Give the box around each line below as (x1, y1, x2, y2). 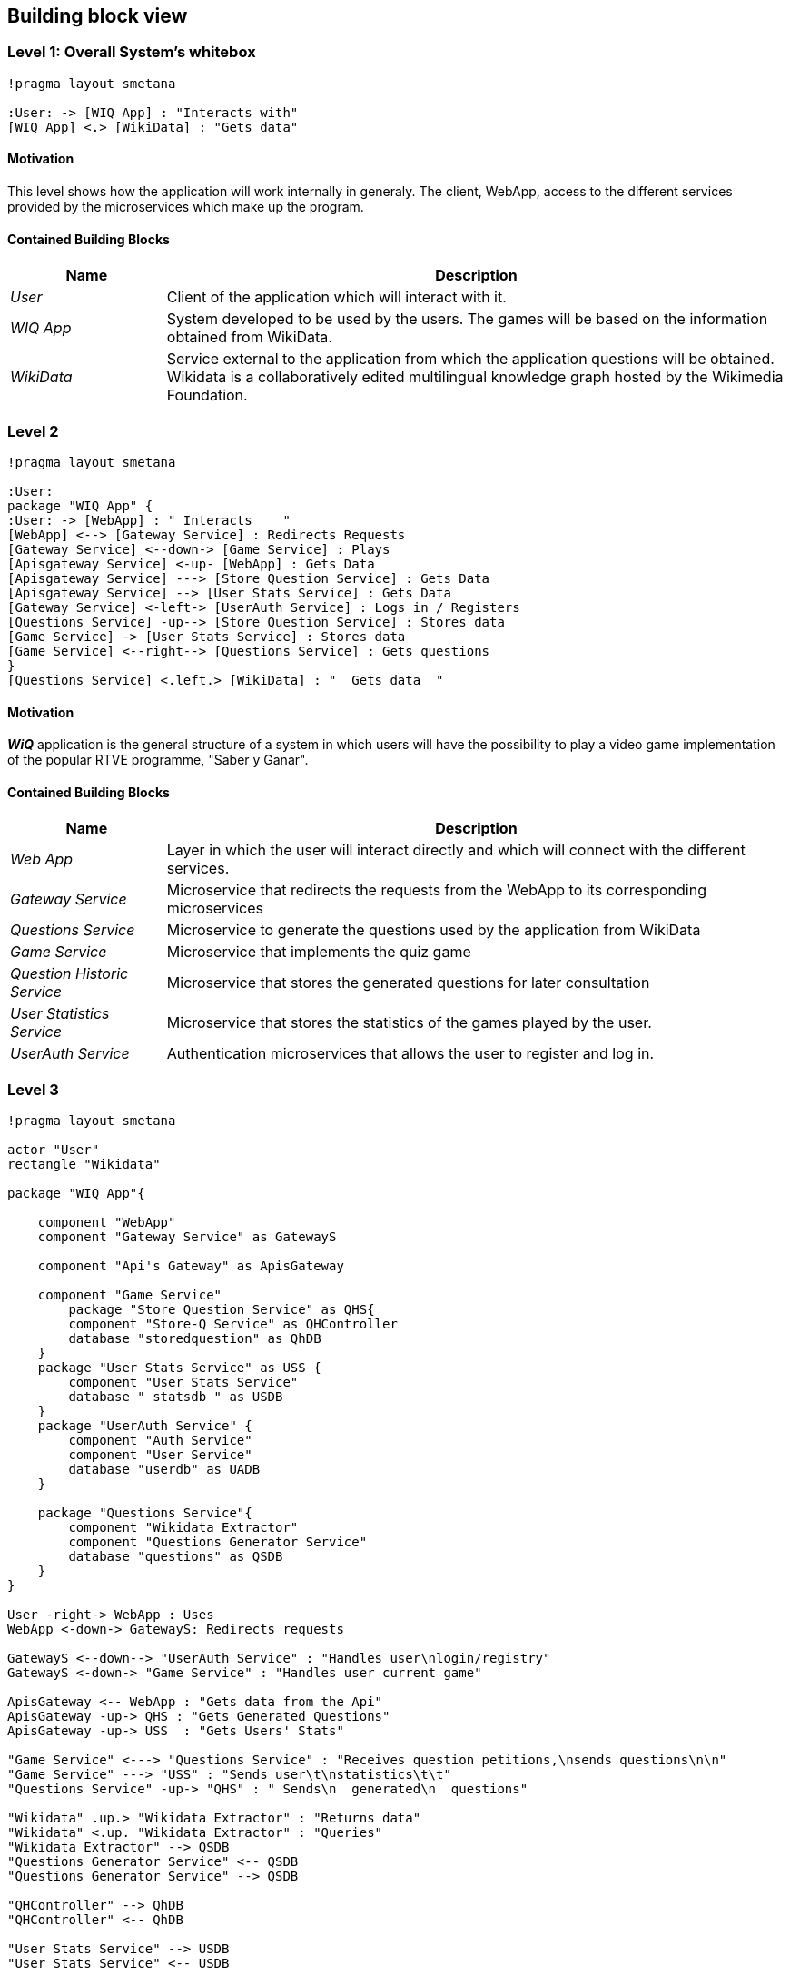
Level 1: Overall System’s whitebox (7, 43, 256, 62)
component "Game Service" (37, 1288, 222, 1303)
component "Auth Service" (68, 1433, 252, 1448)
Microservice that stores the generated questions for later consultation (166, 973, 650, 992)
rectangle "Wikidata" (7, 1157, 161, 1172)
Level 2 (7, 421, 59, 440)
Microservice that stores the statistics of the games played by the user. (166, 1013, 652, 1032)
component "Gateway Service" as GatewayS (37, 1229, 337, 1245)
